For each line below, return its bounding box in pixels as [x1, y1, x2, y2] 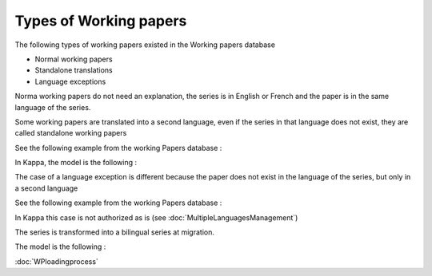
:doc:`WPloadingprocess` [14, 256, 99, 266]
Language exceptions [34, 77, 106, 86]
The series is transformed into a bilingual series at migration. [14, 227, 215, 237]
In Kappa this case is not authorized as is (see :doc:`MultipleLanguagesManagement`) [14, 212, 298, 223]
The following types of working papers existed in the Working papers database [14, 40, 276, 49]
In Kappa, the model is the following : [14, 158, 138, 168]
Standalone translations [34, 65, 114, 75]
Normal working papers [34, 54, 113, 64]
